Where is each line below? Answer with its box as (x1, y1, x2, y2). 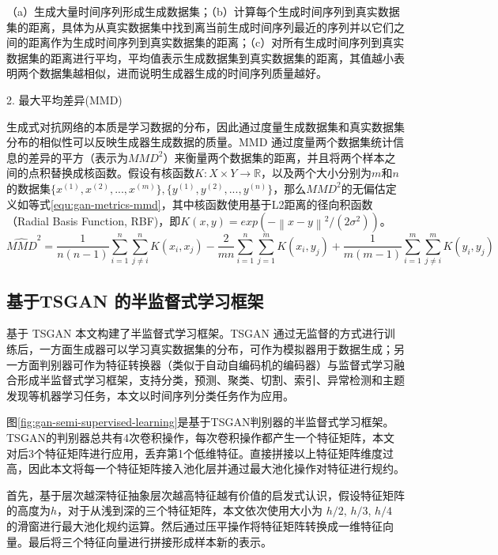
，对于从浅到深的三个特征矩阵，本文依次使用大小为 (57, 502, 323, 519)
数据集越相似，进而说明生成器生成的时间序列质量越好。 (39, 65, 327, 81)
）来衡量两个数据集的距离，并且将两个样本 (163, 149, 385, 165)
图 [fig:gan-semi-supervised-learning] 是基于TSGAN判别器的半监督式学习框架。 (6, 413, 394, 430)
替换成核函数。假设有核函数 (50, 164, 194, 181)
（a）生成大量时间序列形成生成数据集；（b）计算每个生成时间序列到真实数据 (6, 3, 400, 19)
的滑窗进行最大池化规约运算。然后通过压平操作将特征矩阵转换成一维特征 (6, 517, 383, 534)
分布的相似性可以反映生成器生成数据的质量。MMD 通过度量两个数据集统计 (6, 134, 394, 150)
